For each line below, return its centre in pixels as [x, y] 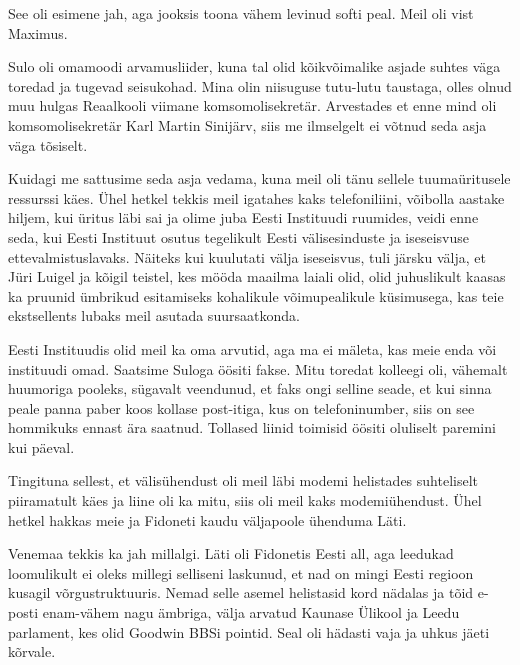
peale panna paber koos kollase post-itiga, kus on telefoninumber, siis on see [241, 407]
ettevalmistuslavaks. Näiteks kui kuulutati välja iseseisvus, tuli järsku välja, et [247, 256]
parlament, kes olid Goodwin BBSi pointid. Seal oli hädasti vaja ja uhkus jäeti [249, 631]
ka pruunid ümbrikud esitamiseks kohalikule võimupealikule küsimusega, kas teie [256, 295]
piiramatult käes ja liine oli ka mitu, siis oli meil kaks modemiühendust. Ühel [245, 500]
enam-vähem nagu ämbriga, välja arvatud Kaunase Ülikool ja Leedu [251, 612]
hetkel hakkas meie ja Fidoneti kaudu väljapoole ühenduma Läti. [207, 519]
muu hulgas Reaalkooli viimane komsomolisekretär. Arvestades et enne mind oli [252, 105]
